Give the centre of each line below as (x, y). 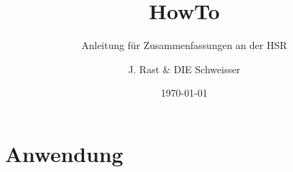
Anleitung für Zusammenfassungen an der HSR (184, 45)
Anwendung (64, 153)
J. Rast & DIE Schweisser (184, 69)
